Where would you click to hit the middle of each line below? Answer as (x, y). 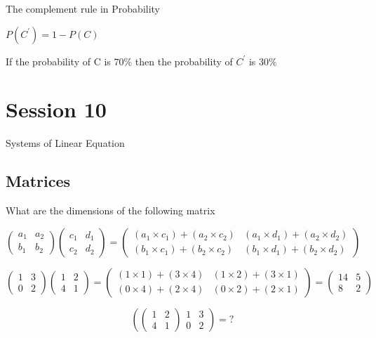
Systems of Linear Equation (65, 143)
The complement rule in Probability (83, 8)
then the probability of (184, 61)
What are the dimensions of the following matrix (110, 210)
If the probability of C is (58, 61)
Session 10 (56, 109)
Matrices (38, 181)
